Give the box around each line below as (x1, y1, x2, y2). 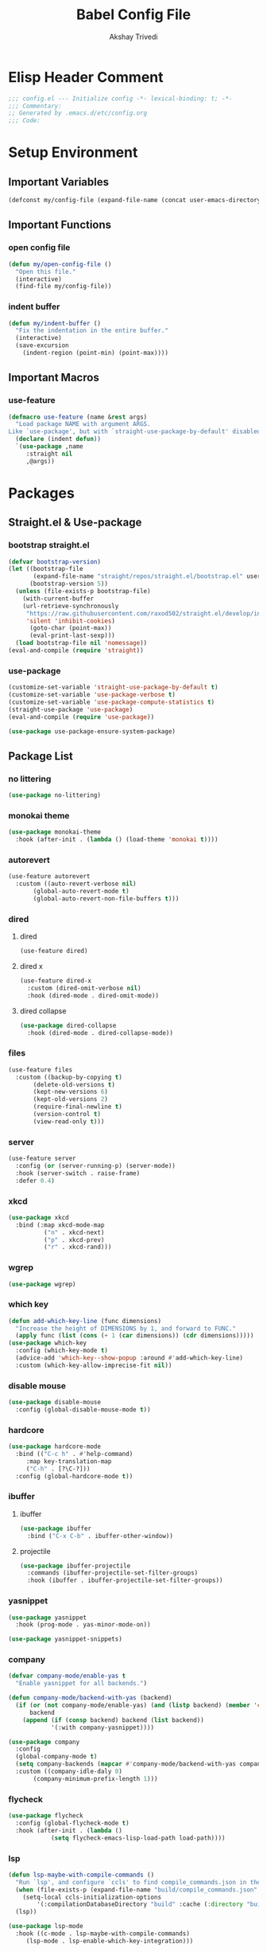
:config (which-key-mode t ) (15, 1347, 109, 1355)
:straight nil (25, 450, 73, 458)
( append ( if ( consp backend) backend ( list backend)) (22, 1716, 204, 1724)
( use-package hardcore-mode (8, 1443, 102, 1450)
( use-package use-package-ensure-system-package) (8, 727, 176, 736)
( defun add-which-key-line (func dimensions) (8, 1317, 161, 1325)
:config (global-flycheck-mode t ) (15, 1819, 130, 1827)
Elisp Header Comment (8, 68, 164, 86)
